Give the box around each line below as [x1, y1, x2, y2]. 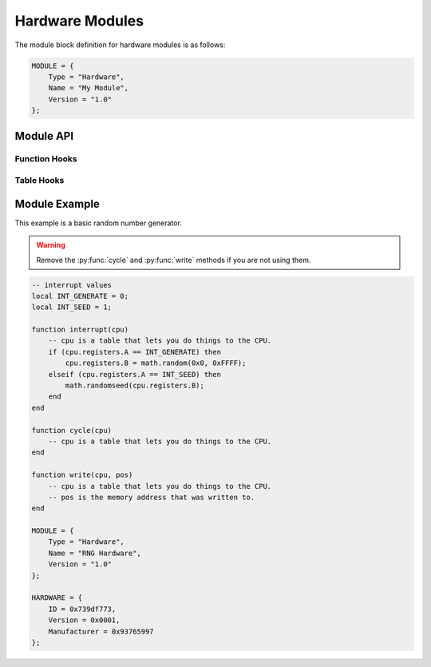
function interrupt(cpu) [31, 325, 129, 335]
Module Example [14, 197, 100, 211]
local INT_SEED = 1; [31, 303, 112, 312]
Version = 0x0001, [48, 616, 121, 625]
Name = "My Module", [48, 84, 129, 93]
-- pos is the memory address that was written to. [48, 492, 255, 502]
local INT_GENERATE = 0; [31, 292, 129, 300]
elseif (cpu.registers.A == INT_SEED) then [48, 370, 221, 379]
